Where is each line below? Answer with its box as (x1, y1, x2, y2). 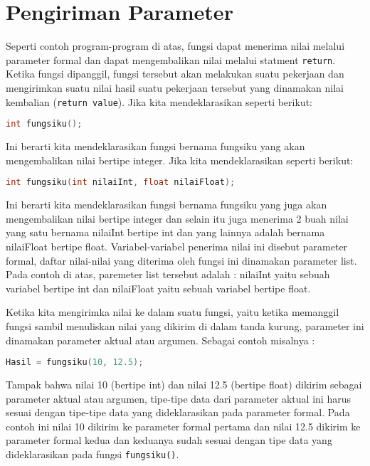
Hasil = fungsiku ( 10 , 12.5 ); (6, 357, 144, 368)
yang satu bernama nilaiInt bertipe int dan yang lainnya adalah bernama (6, 225, 325, 240)
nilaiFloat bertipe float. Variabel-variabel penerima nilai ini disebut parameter (6, 238, 348, 253)
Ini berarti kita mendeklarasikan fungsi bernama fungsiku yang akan (6, 139, 305, 154)
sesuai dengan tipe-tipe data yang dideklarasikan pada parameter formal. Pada (6, 405, 350, 420)
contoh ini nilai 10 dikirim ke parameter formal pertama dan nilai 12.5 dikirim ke (6, 418, 361, 433)
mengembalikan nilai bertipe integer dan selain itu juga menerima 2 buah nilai (6, 211, 349, 226)
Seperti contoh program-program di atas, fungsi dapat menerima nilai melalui (6, 38, 345, 53)
